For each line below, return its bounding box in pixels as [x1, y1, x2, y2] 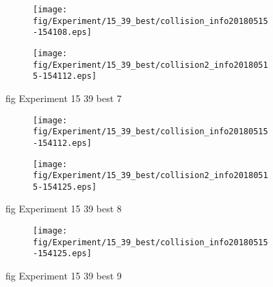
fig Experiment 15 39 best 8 [5, 201, 122, 216]
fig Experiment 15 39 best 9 [5, 269, 122, 283]
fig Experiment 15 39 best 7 [5, 90, 122, 105]
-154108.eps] [33, 27, 92, 38]
